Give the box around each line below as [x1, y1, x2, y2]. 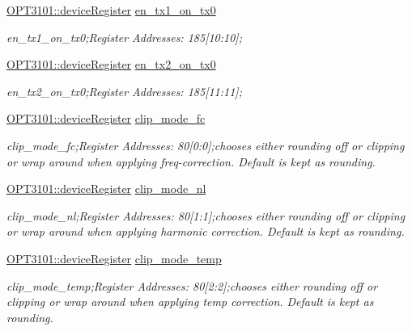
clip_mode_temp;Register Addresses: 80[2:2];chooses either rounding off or [6, 277, 378, 294]
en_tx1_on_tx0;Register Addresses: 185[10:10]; [6, 28, 242, 45]
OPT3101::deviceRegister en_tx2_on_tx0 [6, 56, 216, 73]
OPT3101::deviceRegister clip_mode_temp [6, 249, 222, 266]
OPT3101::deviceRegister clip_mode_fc [6, 110, 206, 127]
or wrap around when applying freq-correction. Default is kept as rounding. [6, 153, 376, 170]
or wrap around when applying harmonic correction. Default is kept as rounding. [6, 223, 405, 240]
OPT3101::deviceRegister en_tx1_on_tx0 [6, 2, 216, 18]
